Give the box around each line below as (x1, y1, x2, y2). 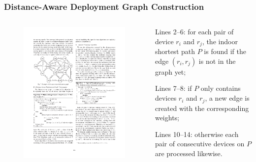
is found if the (204, 46, 246, 56)
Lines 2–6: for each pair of (155, 27, 234, 37)
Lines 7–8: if (155, 83, 192, 93)
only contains (200, 83, 241, 93)
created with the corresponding (155, 103, 249, 113)
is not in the (198, 55, 236, 66)
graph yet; (155, 66, 186, 77)
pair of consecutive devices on (155, 138, 245, 149)
